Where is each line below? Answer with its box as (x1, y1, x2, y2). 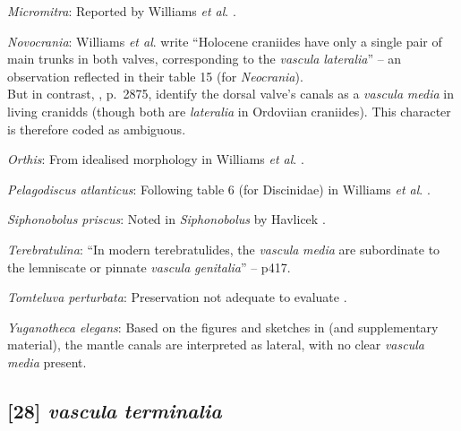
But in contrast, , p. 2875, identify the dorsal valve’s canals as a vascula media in (7, 84, 454, 103)
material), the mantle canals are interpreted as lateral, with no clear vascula (7, 335, 424, 354)
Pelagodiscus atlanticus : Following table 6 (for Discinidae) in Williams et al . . (7, 179, 431, 198)
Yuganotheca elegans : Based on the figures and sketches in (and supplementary (7, 317, 439, 336)
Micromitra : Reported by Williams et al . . (7, 2, 236, 20)
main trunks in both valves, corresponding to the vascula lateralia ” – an (7, 49, 402, 68)
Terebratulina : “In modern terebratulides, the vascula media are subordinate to (7, 239, 440, 258)
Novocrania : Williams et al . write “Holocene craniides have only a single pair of (7, 31, 442, 50)
